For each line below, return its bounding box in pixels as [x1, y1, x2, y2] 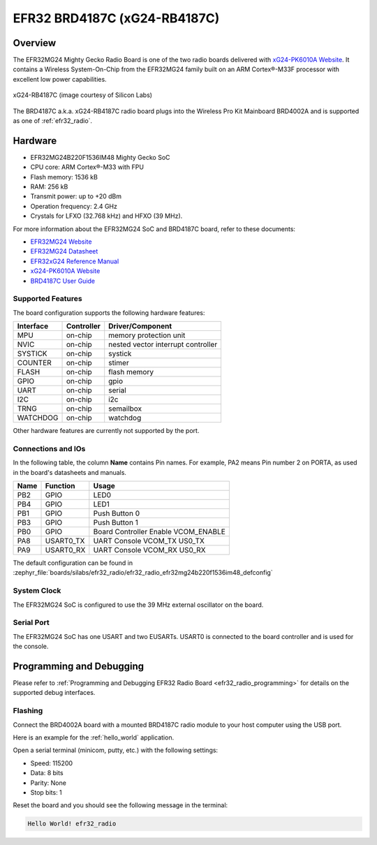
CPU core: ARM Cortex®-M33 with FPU [30, 163, 145, 171]
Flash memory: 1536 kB [30, 172, 98, 181]
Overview [13, 37, 57, 49]
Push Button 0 [93, 508, 140, 518]
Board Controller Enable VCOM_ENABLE [93, 527, 226, 537]
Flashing [13, 706, 43, 716]
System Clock [13, 586, 61, 596]
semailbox [108, 404, 142, 413]
